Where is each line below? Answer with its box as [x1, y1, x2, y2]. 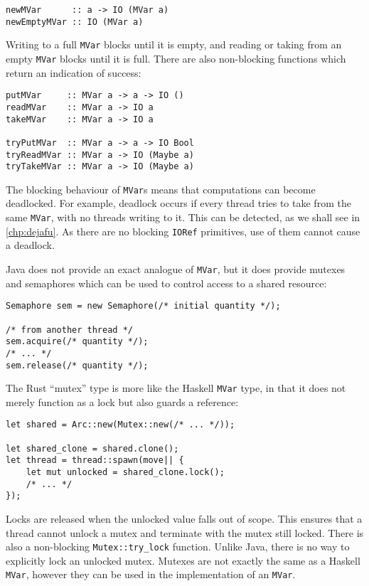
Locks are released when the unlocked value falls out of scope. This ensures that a [6, 511, 363, 526]
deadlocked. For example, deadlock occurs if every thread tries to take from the [6, 196, 351, 211]
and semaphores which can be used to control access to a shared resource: [6, 275, 327, 290]
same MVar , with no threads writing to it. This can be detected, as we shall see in [6, 210, 360, 225]
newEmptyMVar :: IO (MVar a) [6, 16, 144, 27]
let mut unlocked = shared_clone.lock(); [26, 467, 225, 478]
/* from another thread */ [6, 324, 133, 335]
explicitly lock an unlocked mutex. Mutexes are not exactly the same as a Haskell [6, 553, 360, 568]
